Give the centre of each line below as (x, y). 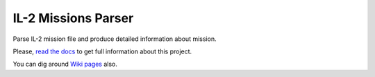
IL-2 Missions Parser (73, 18)
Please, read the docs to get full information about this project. (102, 51)
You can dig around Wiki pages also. (65, 64)
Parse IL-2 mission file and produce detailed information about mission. (115, 39)
